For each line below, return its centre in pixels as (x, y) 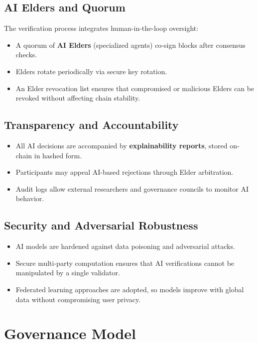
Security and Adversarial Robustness (101, 225)
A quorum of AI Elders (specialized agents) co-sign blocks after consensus (130, 45)
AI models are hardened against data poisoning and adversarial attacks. (125, 246)
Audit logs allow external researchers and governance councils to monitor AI (132, 188)
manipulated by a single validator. (68, 273)
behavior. (30, 198)
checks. (26, 55)
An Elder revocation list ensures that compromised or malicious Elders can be (135, 88)
